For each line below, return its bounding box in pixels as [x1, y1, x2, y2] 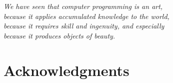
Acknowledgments [3, 59, 129, 80]
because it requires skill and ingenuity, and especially [3, 20, 164, 31]
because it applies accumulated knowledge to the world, [3, 10, 169, 21]
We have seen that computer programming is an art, [3, 1, 163, 11]
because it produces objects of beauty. [3, 30, 115, 40]
